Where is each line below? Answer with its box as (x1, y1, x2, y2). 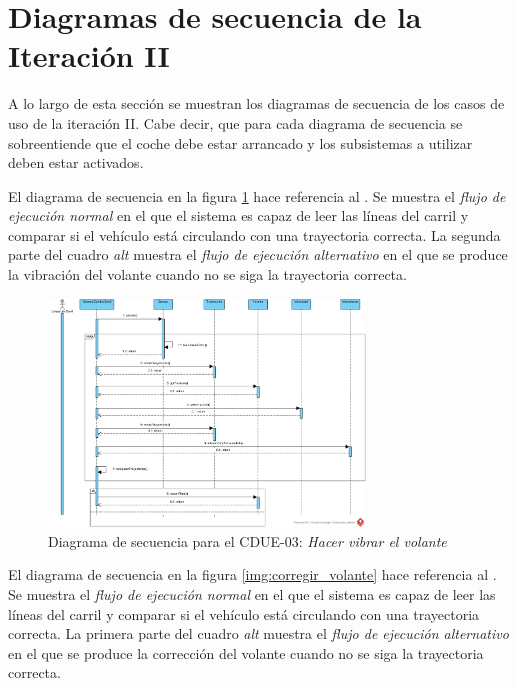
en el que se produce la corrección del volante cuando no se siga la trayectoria (8, 642, 484, 663)
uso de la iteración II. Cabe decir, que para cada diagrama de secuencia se (8, 112, 463, 133)
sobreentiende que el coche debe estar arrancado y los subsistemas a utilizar (8, 132, 473, 153)
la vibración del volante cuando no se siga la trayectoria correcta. (8, 264, 407, 285)
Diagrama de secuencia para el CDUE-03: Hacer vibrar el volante (48, 530, 447, 551)
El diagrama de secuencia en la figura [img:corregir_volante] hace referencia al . (8, 564, 497, 585)
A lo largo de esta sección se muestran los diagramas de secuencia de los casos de (8, 93, 505, 114)
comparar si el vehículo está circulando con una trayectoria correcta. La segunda (8, 224, 501, 245)
